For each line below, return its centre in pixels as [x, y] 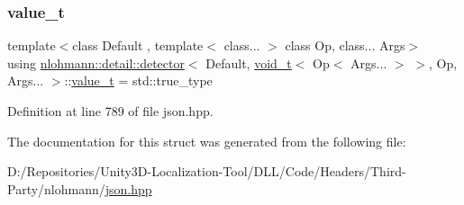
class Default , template [138, 45]
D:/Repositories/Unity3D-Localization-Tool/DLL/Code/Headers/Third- [207, 171]
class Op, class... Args [345, 45]
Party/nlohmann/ [56, 188]
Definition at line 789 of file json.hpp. [110, 111]
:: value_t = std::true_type [138, 80]
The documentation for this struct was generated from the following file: [207, 141]
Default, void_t [249, 62]
